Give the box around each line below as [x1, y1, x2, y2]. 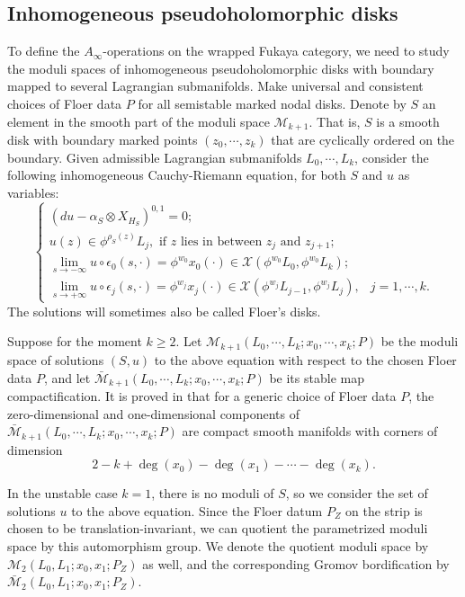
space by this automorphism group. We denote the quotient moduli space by [7, 536, 429, 555]
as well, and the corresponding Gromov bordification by [142, 554, 450, 573]
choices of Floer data [7, 94, 122, 112]
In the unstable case [7, 484, 118, 503]
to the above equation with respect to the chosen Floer [154, 350, 457, 369]
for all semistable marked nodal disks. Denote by [138, 94, 407, 112]
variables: [7, 183, 59, 201]
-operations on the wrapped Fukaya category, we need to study [103, 41, 450, 60]
